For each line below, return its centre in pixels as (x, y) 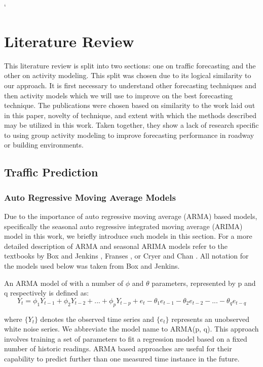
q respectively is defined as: (47, 293)
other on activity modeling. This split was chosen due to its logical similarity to (128, 75)
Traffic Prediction (51, 172)
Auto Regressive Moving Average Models (90, 197)
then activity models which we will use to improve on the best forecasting (119, 95)
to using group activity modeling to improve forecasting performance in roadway (129, 135)
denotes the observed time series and (97, 319)
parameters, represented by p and (204, 283)
